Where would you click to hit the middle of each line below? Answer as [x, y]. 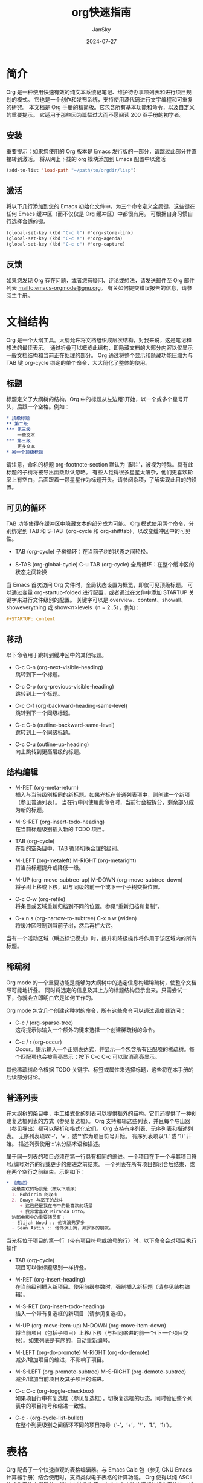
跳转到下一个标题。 [39, 674]
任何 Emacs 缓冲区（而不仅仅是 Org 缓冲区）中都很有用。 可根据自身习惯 [97, 214]
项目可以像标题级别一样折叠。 [52, 1268]
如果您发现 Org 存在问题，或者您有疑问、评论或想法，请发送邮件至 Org [95, 280]
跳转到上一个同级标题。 [44, 732]
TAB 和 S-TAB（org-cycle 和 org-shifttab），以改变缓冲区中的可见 [110, 531]
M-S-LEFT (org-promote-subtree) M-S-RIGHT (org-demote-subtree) [101, 1372]
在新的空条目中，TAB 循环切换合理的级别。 [69, 848]
